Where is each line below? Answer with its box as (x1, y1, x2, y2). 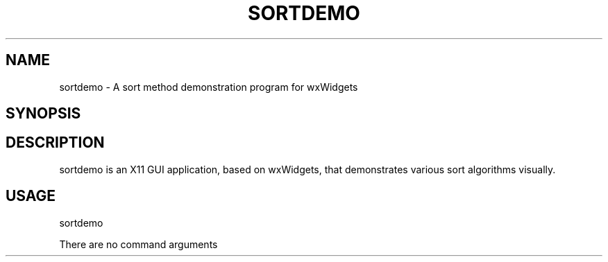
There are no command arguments (59, 238, 218, 250)
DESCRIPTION (6, 134, 105, 152)
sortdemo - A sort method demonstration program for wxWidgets (59, 80, 358, 93)
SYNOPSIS (6, 105, 81, 123)
